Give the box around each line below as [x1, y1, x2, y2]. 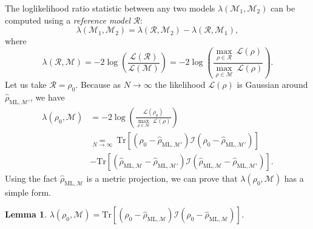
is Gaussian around [237, 78, 308, 91]
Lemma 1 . [5, 208, 47, 221]
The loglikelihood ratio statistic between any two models [5, 2, 215, 14]
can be [271, 2, 295, 14]
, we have [30, 90, 65, 103]
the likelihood [155, 78, 206, 91]
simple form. [5, 185, 51, 198]
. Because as [75, 78, 121, 91]
